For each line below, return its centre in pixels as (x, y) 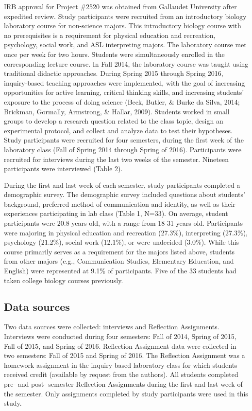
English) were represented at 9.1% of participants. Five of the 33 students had (120, 271)
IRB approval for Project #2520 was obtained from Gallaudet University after (120, 6)
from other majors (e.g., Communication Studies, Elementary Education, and (119, 261)
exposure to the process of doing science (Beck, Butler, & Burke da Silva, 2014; (122, 101)
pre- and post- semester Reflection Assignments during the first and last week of (123, 384)
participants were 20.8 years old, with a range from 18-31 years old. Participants (123, 223)
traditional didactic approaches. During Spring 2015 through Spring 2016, (114, 73)
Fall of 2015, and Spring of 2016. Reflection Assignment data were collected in (120, 346)
